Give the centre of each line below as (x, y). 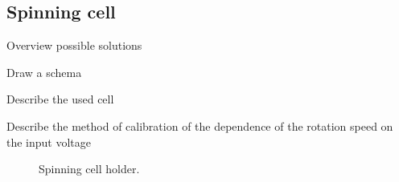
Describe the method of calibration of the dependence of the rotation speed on (200, 125)
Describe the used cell (60, 99)
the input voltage (49, 142)
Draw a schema (44, 72)
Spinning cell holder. (89, 169)
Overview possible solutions (74, 45)
